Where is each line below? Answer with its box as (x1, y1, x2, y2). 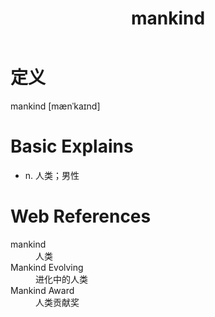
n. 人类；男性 (24, 169, 80, 181)
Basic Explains (10, 135, 134, 158)
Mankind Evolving (10, 261, 84, 273)
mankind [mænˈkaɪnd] (10, 100, 101, 112)
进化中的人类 (35, 273, 88, 285)
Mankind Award (10, 284, 75, 296)
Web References (10, 205, 152, 228)
